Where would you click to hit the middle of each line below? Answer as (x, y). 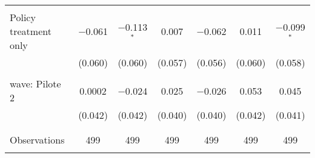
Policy (23, 17)
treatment (31, 31)
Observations (37, 140)
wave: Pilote (35, 84)
